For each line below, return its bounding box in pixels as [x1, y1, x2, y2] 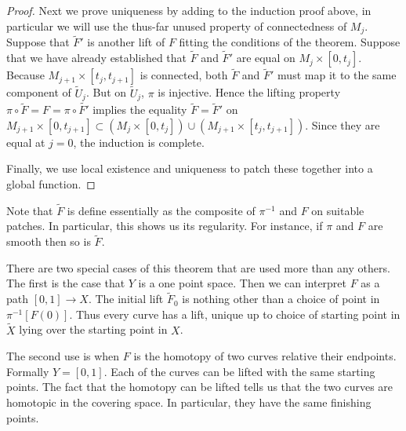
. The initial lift [88, 290, 164, 307]
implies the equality [92, 101, 187, 118]
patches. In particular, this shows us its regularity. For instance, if [6, 217, 323, 234]
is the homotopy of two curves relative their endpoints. [133, 348, 397, 364]
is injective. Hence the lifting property [158, 84, 341, 100]
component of [6, 84, 71, 100]
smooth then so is [6, 233, 91, 250]
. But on [85, 84, 127, 100]
